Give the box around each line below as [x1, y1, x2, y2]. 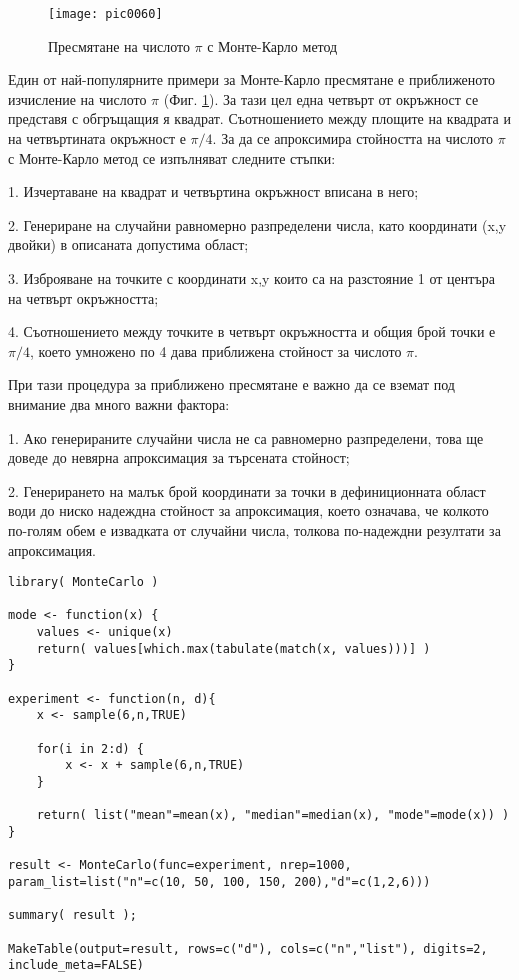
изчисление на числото [8, 88, 147, 109]
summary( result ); [8, 908, 137, 923]
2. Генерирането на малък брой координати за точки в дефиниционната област [8, 480, 486, 501]
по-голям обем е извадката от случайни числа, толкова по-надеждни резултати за [8, 519, 501, 540]
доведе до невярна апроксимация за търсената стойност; [8, 447, 350, 468]
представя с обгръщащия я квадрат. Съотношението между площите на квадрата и [8, 108, 511, 129]
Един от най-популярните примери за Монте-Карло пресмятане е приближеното [8, 69, 496, 90]
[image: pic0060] [48, 7, 163, 21]
